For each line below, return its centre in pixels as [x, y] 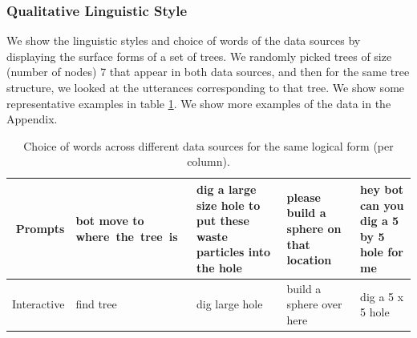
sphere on [314, 228]
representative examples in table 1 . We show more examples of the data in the [199, 103]
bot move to [110, 221]
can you [382, 205]
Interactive [38, 304]
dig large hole [229, 304]
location [309, 260]
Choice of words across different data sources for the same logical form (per [208, 145]
